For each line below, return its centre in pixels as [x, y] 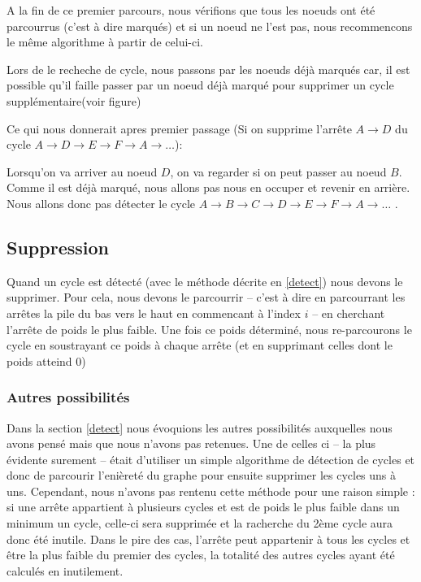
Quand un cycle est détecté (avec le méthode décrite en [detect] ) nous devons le [205, 281]
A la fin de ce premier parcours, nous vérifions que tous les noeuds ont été [191, 10]
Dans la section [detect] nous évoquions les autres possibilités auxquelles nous [200, 427]
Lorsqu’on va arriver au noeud [82, 171]
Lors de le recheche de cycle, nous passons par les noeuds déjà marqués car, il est [208, 69]
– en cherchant [349, 313]
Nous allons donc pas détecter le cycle [101, 203]
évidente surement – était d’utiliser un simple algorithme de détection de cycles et [211, 459]
